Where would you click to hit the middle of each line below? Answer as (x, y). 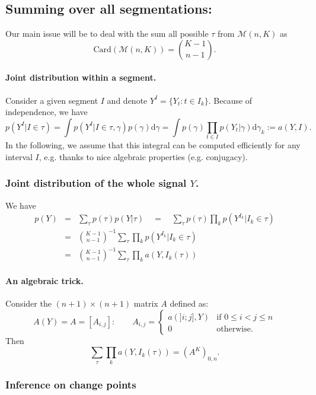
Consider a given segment (52, 100)
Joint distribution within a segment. (81, 77)
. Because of (230, 100)
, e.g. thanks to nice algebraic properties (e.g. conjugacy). (143, 156)
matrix (146, 303)
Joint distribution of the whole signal (96, 183)
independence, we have (47, 112)
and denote (127, 100)
